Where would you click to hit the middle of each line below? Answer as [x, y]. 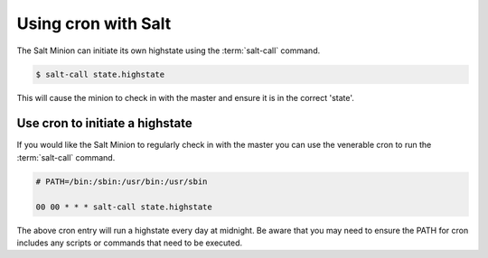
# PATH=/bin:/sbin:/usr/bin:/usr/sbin [122, 181]
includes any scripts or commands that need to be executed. [130, 243]
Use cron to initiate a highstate [105, 123]
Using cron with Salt [94, 23]
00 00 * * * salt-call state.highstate [124, 207]
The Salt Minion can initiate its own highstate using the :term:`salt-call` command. [169, 51]
